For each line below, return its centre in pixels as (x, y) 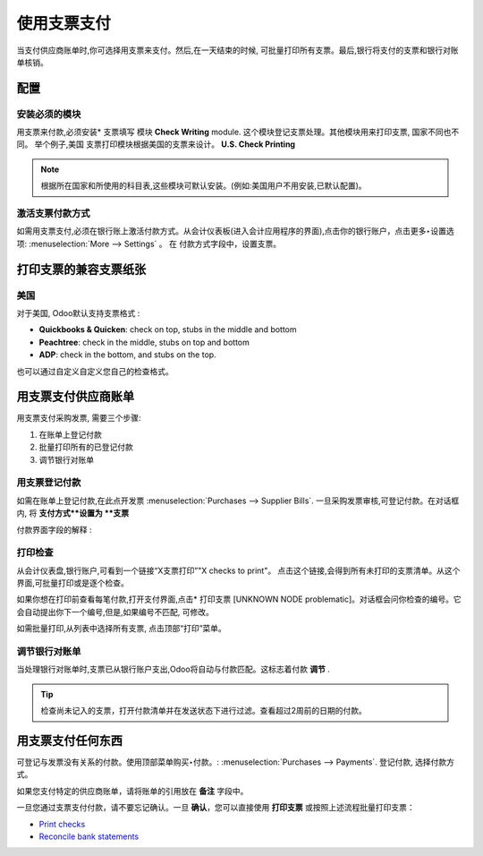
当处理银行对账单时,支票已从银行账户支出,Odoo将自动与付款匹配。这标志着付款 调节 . (174, 669)
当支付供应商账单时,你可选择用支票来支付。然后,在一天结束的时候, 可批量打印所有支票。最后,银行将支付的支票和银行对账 (238, 50)
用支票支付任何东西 (69, 740)
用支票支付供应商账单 (75, 397)
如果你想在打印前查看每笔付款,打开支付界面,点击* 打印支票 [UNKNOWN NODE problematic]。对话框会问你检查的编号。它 (239, 599)
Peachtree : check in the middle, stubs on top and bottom (144, 342)
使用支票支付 (64, 23)
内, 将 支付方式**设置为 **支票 (73, 513)
